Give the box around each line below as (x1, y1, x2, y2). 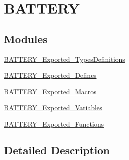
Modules (4, 31, 48, 46)
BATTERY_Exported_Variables (4, 102, 102, 113)
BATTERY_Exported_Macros (4, 86, 97, 96)
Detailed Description (4, 142, 110, 157)
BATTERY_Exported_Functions (4, 118, 104, 129)
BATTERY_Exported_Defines (4, 70, 97, 80)
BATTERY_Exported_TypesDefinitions (4, 54, 125, 64)
